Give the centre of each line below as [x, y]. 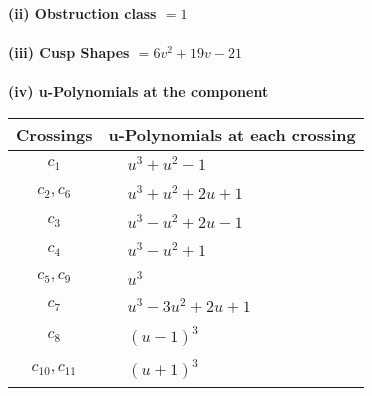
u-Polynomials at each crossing [232, 134]
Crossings [54, 134]
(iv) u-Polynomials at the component [138, 91]
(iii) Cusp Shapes [69, 52]
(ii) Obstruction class [82, 13]
